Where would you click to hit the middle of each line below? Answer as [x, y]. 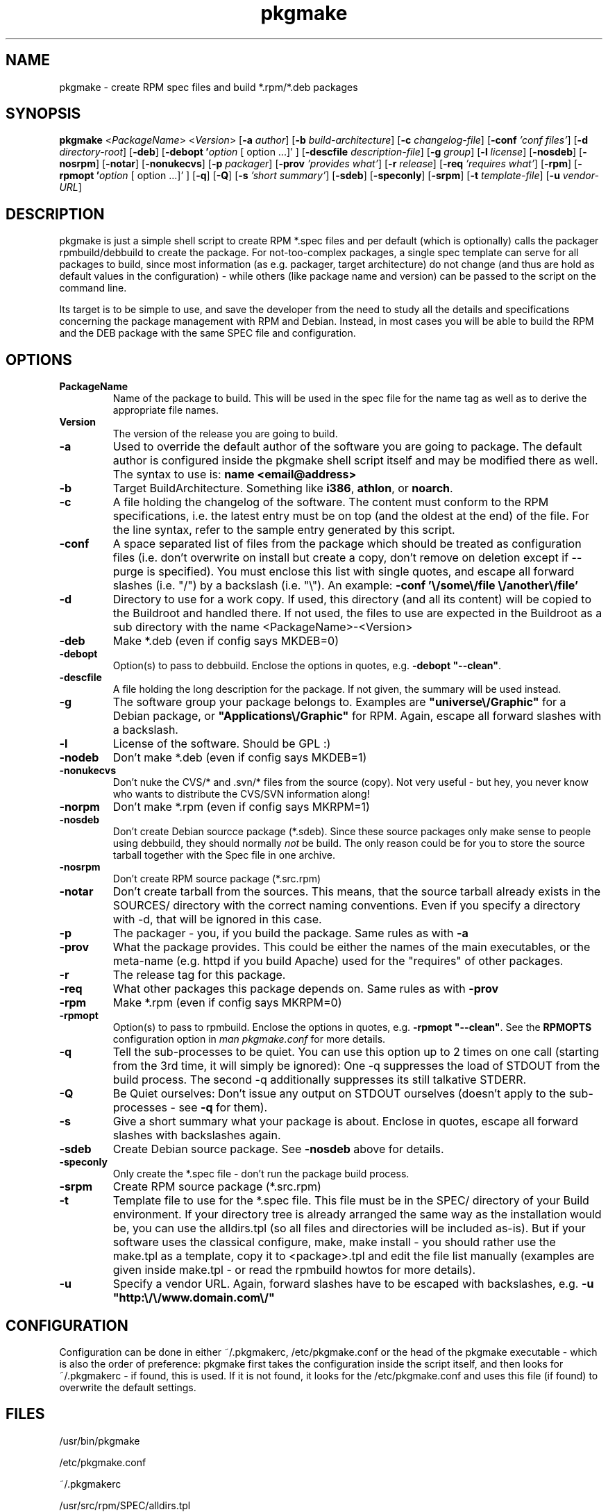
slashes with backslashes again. [197, 1135]
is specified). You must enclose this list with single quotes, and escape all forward [361, 572]
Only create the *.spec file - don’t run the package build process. [261, 1174]
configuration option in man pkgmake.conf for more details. [249, 1039]
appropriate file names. [166, 410]
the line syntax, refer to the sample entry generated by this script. [284, 530]
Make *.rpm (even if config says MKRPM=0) [227, 1003]
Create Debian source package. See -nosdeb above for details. [278, 1149]
